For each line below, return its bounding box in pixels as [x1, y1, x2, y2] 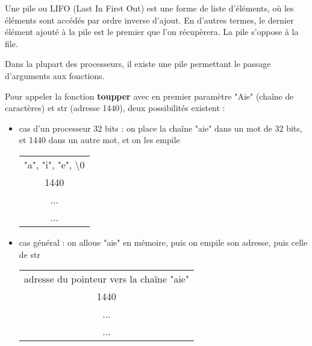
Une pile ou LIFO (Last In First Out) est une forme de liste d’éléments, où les [5, 2, 294, 14]
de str [19, 248, 40, 260]
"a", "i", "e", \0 [23, 157, 85, 171]
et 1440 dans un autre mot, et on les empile [19, 133, 180, 146]
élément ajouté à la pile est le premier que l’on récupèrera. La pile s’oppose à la [5, 25, 299, 38]
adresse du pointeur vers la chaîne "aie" [23, 272, 189, 286]
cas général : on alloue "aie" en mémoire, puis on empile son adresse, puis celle [19, 235, 308, 248]
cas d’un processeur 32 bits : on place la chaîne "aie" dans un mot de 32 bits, [19, 121, 302, 134]
